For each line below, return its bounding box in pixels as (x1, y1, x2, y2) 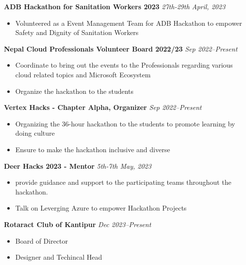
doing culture (15, 128, 55, 138)
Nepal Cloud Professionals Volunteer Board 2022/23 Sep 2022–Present (4, 43, 238, 53)
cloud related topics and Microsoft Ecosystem (15, 69, 151, 79)
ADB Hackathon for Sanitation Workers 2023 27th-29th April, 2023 (4, 1, 226, 11)
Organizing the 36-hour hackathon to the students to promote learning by (15, 118, 235, 128)
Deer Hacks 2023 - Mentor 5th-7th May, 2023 (4, 160, 151, 171)
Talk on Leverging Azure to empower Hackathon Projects (15, 203, 187, 213)
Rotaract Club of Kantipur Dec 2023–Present (4, 219, 151, 229)
